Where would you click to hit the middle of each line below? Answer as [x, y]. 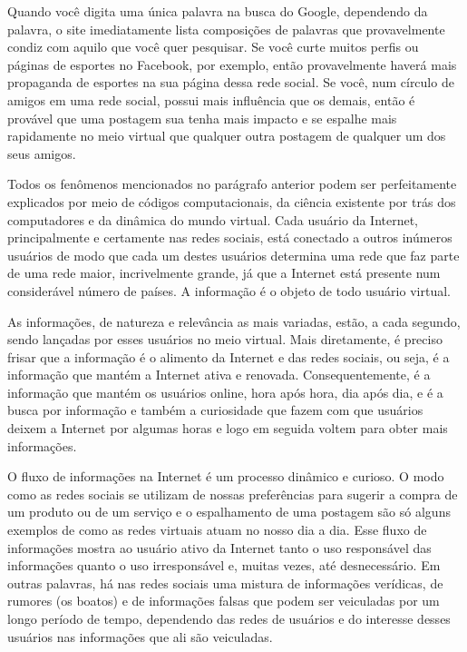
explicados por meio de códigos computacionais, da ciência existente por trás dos [232, 201]
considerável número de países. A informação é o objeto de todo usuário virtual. [229, 290]
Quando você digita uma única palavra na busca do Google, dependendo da [218, 11]
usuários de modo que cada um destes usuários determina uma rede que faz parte [233, 255]
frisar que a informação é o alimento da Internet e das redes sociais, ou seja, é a [229, 356]
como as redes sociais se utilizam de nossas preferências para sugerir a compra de [233, 494]
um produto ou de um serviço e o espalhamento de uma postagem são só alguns [229, 512]
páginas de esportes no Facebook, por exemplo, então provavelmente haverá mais [232, 64]
